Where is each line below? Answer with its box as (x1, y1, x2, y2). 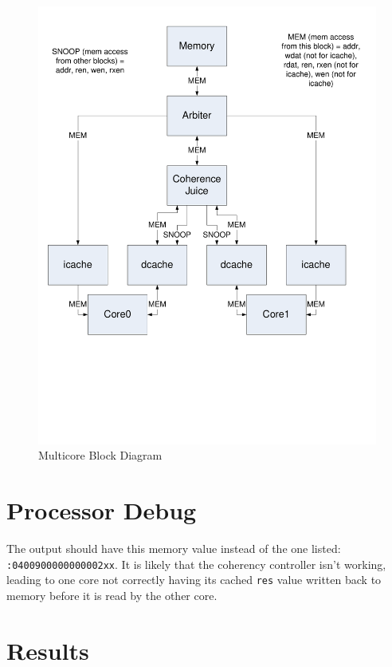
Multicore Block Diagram (38, 447, 163, 464)
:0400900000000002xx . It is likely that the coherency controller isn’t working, (6, 555, 386, 572)
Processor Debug (6, 494, 197, 527)
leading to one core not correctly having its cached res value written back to (6, 571, 382, 588)
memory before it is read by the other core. (6, 587, 218, 604)
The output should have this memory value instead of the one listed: (6, 540, 341, 557)
